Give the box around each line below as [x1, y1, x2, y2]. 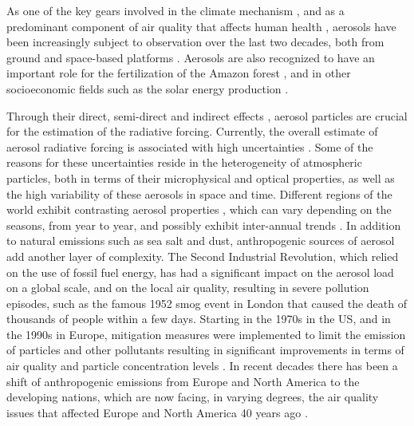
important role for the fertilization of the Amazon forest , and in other [6, 65, 351, 81]
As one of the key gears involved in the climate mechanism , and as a [6, 2, 345, 18]
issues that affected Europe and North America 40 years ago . [6, 404, 308, 420]
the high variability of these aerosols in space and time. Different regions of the [6, 185, 392, 202]
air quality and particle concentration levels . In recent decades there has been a [6, 357, 398, 374]
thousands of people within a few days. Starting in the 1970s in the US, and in [6, 310, 391, 327]
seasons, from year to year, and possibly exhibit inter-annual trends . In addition [6, 216, 401, 233]
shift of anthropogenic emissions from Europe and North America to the [6, 373, 360, 389]
